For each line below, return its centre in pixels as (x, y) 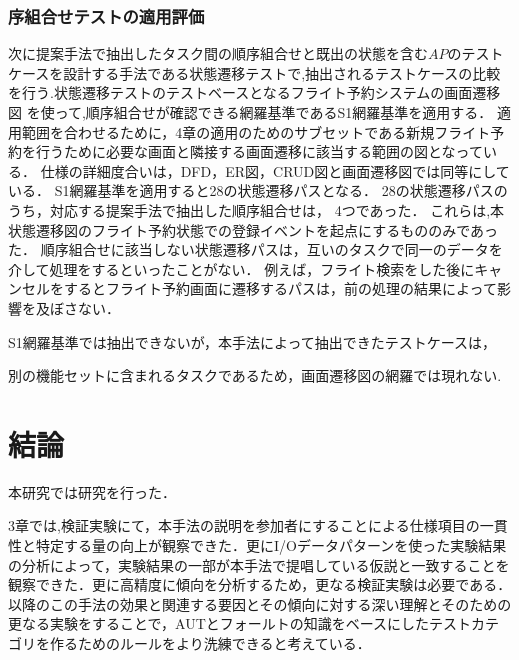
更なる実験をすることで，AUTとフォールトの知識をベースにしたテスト (240, 623)
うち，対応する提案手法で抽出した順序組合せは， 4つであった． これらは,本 (256, 209)
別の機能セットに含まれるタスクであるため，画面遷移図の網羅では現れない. (255, 375)
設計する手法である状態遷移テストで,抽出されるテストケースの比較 (282, 72)
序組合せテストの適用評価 (106, 15)
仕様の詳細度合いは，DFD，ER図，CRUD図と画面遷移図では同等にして (275, 170)
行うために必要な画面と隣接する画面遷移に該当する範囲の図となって (259, 151)
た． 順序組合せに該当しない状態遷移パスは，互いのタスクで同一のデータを (255, 249)
